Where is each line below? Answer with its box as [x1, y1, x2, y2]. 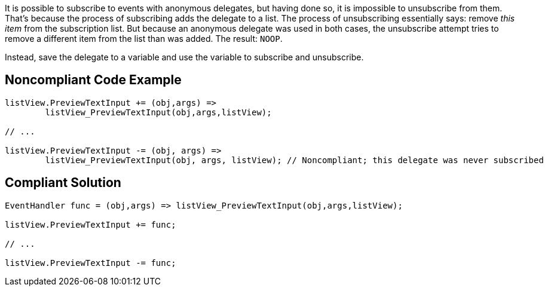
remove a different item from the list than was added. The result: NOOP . [5, 33, 283, 44]
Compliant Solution [5, 175, 121, 191]
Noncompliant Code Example [5, 72, 182, 88]
